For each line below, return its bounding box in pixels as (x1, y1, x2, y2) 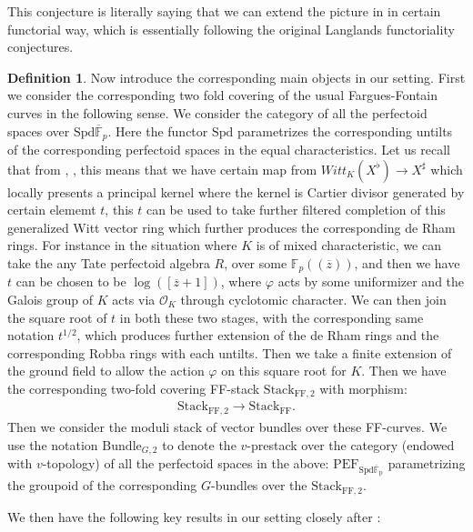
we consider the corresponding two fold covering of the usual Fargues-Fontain (7, 85, 438, 105)
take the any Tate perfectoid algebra (7, 253, 210, 272)
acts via (112, 290, 156, 309)
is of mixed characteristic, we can (256, 236, 441, 255)
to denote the (162, 435, 236, 454)
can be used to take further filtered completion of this (146, 200, 446, 219)
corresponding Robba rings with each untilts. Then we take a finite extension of (7, 343, 452, 362)
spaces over (7, 121, 70, 140)
